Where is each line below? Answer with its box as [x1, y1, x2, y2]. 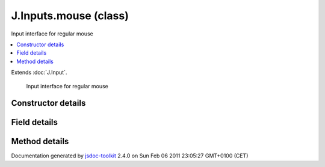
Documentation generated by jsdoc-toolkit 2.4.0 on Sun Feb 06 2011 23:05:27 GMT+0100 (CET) [11, 152, 249, 159]
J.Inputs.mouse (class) [11, 9, 129, 22]
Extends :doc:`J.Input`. [11, 69, 67, 76]
